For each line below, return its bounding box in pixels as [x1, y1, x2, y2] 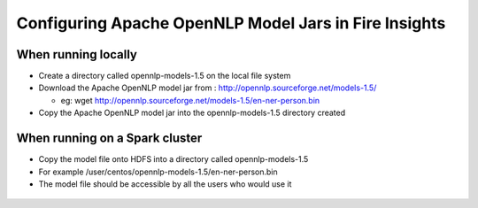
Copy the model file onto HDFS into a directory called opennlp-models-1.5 [38, 154, 309, 165]
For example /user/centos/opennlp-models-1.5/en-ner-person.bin [38, 166, 278, 177]
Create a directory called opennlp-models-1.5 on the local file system [38, 71, 291, 81]
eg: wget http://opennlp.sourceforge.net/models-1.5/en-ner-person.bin [60, 95, 320, 105]
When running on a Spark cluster [16, 131, 203, 146]
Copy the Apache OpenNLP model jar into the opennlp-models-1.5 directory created [38, 107, 346, 119]
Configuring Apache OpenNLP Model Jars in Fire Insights [16, 13, 446, 33]
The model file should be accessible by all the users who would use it [38, 178, 292, 189]
